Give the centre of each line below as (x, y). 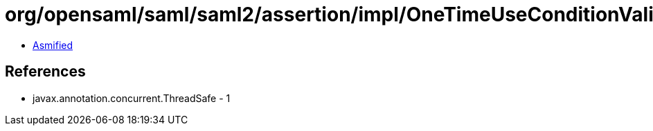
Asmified (53, 45)
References (45, 72)
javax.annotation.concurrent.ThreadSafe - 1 (132, 98)
